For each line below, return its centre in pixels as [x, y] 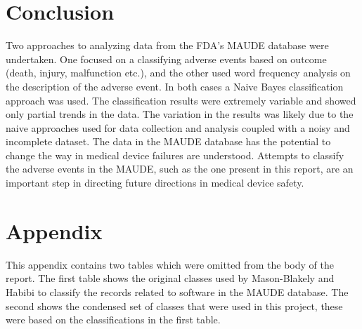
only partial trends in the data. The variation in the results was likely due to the [180, 114]
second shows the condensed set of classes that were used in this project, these [174, 305]
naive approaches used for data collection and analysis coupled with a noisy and [178, 127]
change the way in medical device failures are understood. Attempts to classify [175, 155]
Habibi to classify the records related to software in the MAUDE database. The [177, 291]
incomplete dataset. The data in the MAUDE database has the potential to [168, 141]
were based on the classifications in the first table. [113, 320]
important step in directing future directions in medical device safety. [155, 183]
